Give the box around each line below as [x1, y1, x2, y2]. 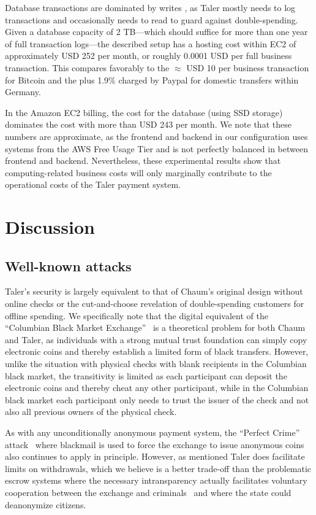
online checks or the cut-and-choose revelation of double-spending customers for [5, 297, 304, 310]
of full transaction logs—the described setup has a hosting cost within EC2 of [5, 37, 296, 50]
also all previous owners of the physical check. [5, 405, 177, 418]
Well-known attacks [5, 256, 132, 275]
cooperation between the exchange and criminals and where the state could [5, 486, 292, 498]
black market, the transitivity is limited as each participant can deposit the [5, 369, 287, 382]
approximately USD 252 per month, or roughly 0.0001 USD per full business [5, 49, 292, 62]
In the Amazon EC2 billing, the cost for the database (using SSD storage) [5, 106, 283, 118]
